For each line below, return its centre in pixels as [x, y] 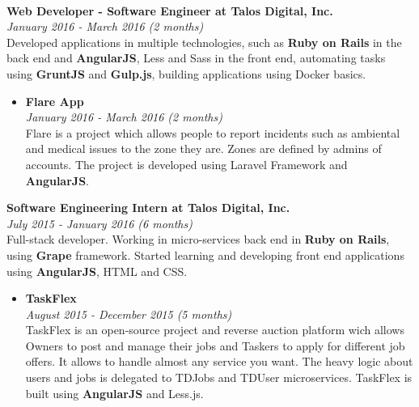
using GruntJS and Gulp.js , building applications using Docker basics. [186, 73]
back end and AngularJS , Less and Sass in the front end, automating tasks [196, 58]
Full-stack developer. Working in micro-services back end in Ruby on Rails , [198, 239]
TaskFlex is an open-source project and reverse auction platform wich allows [215, 330]
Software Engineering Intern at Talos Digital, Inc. [148, 208]
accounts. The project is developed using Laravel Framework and [186, 164]
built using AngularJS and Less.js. [114, 393]
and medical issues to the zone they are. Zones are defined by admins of [203, 148]
